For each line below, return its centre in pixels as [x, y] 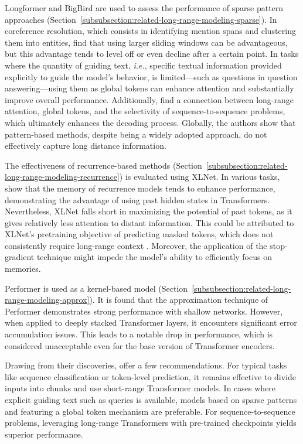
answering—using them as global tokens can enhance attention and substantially [149, 88]
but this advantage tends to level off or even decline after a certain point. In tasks [152, 54]
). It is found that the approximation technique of [179, 300]
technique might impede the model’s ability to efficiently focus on [154, 257]
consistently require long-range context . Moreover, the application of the [136, 245]
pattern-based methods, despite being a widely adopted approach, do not [136, 134]
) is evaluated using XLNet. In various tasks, [200, 177]
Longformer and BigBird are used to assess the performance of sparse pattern [144, 8]
